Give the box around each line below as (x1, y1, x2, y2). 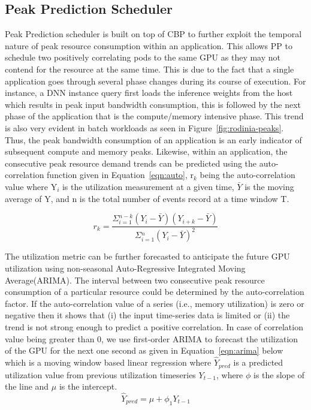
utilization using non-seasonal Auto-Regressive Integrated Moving (5, 262, 246, 275)
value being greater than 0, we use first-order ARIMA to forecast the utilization (5, 332, 298, 345)
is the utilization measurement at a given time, (62, 180, 234, 192)
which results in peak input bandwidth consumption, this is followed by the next (5, 98, 301, 110)
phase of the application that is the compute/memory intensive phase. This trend (5, 110, 304, 122)
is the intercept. (59, 380, 117, 393)
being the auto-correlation (200, 168, 295, 181)
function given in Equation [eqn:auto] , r (47, 168, 194, 181)
